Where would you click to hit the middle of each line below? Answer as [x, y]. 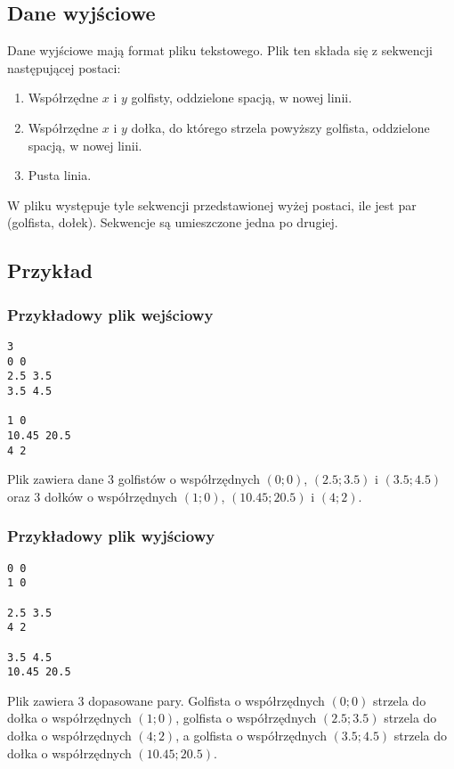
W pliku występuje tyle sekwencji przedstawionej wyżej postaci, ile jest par [212, 205]
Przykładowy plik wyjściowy [111, 536]
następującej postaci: [64, 67]
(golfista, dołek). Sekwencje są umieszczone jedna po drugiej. [173, 222]
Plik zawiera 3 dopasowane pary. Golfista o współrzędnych [166, 700]
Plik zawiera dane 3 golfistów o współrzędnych [134, 479]
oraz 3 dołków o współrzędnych [93, 496]
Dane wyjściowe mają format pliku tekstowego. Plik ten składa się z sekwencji [220, 50]
